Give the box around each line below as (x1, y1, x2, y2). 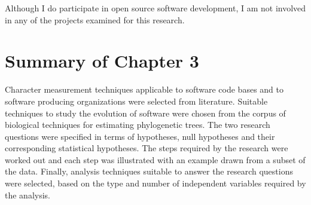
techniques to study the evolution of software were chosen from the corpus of (5, 106, 286, 119)
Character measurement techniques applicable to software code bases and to (5, 83, 283, 96)
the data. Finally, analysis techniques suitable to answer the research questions (5, 165, 293, 178)
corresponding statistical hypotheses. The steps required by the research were (5, 142, 288, 154)
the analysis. (5, 188, 50, 201)
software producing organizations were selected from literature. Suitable (5, 94, 268, 107)
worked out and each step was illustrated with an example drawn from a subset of (5, 153, 306, 166)
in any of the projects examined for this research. (5, 13, 185, 26)
